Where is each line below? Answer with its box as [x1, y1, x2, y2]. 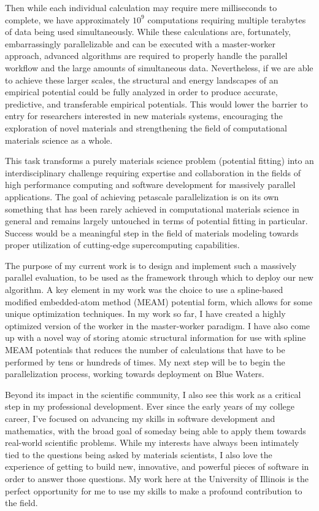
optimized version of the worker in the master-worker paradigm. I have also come [5, 319, 310, 332]
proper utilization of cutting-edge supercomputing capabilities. [5, 238, 240, 251]
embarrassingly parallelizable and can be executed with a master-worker [5, 37, 276, 50]
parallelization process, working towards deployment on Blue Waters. [5, 367, 264, 380]
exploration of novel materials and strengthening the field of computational [5, 121, 287, 134]
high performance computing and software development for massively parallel [5, 178, 296, 191]
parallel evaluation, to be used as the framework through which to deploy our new [5, 271, 313, 284]
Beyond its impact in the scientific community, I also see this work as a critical [5, 388, 301, 400]
